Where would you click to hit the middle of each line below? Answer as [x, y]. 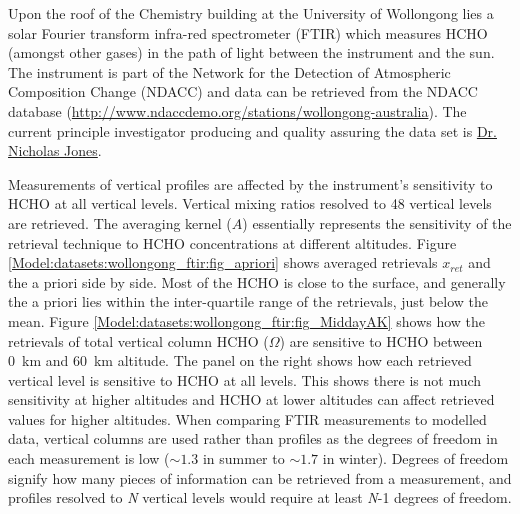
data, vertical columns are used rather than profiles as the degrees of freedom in [253, 438]
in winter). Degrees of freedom [415, 458]
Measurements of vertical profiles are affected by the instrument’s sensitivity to [250, 183]
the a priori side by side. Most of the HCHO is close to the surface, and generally [257, 281]
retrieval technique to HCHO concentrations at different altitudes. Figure [232, 242]
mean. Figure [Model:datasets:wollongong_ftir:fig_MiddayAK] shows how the [247, 320]
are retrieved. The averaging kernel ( [120, 222]
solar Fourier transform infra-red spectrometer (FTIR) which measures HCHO [248, 32]
